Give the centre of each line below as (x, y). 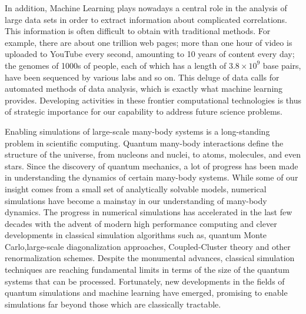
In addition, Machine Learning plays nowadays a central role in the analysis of (146, 8)
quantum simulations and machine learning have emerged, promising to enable (146, 293)
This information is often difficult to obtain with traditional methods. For (138, 31)
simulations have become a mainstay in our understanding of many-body (136, 200)
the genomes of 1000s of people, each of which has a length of (116, 65)
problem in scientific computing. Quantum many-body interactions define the (144, 143)
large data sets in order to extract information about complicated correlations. (146, 19)
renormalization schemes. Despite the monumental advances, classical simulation (150, 258)
